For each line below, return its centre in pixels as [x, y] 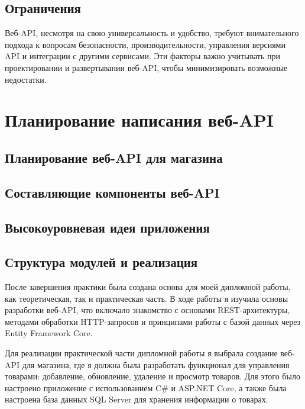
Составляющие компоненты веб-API [112, 192]
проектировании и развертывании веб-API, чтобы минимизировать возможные [146, 67]
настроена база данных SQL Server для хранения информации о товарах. [137, 399]
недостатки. [26, 79]
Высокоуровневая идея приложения [107, 227]
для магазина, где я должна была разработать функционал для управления [156, 364]
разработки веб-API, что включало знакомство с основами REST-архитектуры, [147, 310]
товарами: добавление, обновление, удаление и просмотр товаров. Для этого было [152, 376]
